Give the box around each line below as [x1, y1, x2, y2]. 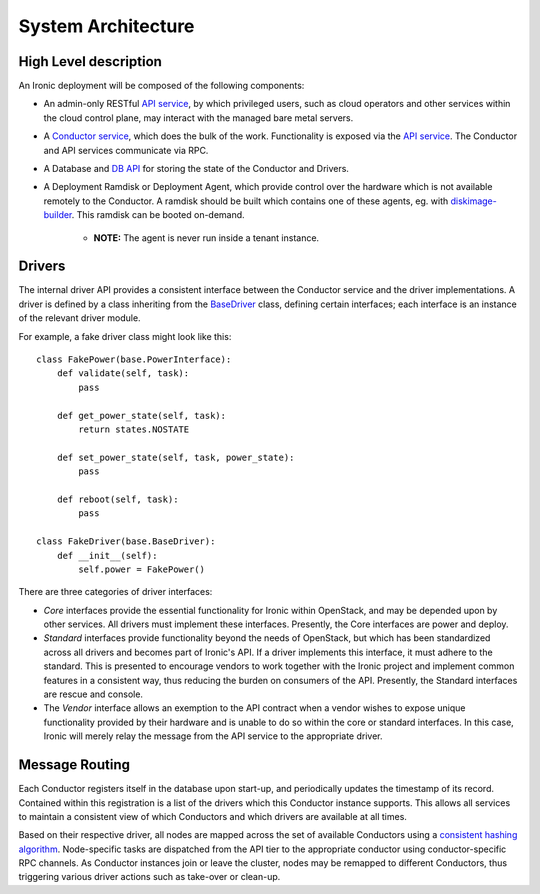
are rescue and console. [43, 688, 144, 700]
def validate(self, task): [56, 368, 190, 379]
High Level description [18, 53, 162, 70]
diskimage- [450, 195, 497, 207]
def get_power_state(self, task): [56, 410, 227, 421]
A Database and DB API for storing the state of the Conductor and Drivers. [43, 163, 350, 175]
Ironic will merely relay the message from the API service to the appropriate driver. [43, 730, 383, 742]
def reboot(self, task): [56, 493, 179, 505]
